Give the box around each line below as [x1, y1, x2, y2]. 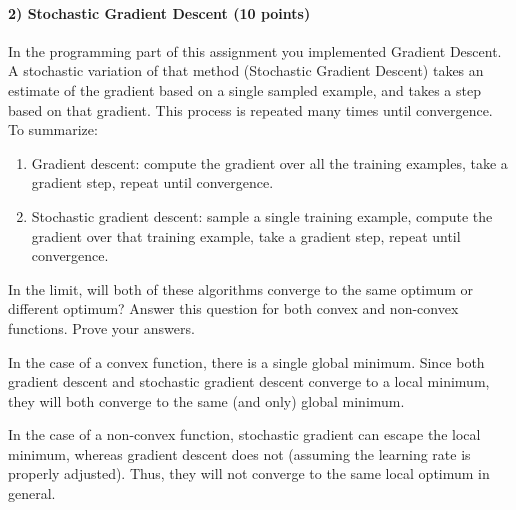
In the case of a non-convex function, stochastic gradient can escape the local [8, 424, 481, 445]
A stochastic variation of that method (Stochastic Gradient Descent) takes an [8, 60, 484, 81]
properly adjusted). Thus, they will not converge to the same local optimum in [8, 463, 490, 484]
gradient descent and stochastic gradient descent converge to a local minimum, [8, 371, 490, 392]
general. [8, 483, 56, 504]
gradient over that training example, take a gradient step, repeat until [31, 225, 461, 246]
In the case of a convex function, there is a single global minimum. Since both [8, 351, 485, 372]
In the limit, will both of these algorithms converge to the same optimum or [8, 278, 474, 299]
